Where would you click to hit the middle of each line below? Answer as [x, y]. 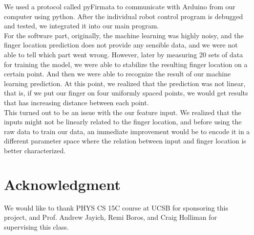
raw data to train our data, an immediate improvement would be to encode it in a [127, 131]
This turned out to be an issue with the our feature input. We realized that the [123, 112]
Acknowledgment [62, 184]
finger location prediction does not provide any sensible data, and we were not [121, 45]
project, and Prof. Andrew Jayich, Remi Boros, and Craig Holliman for [110, 217]
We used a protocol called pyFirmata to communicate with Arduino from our [120, 6]
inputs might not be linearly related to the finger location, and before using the [123, 122]
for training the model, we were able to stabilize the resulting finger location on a [126, 64]
